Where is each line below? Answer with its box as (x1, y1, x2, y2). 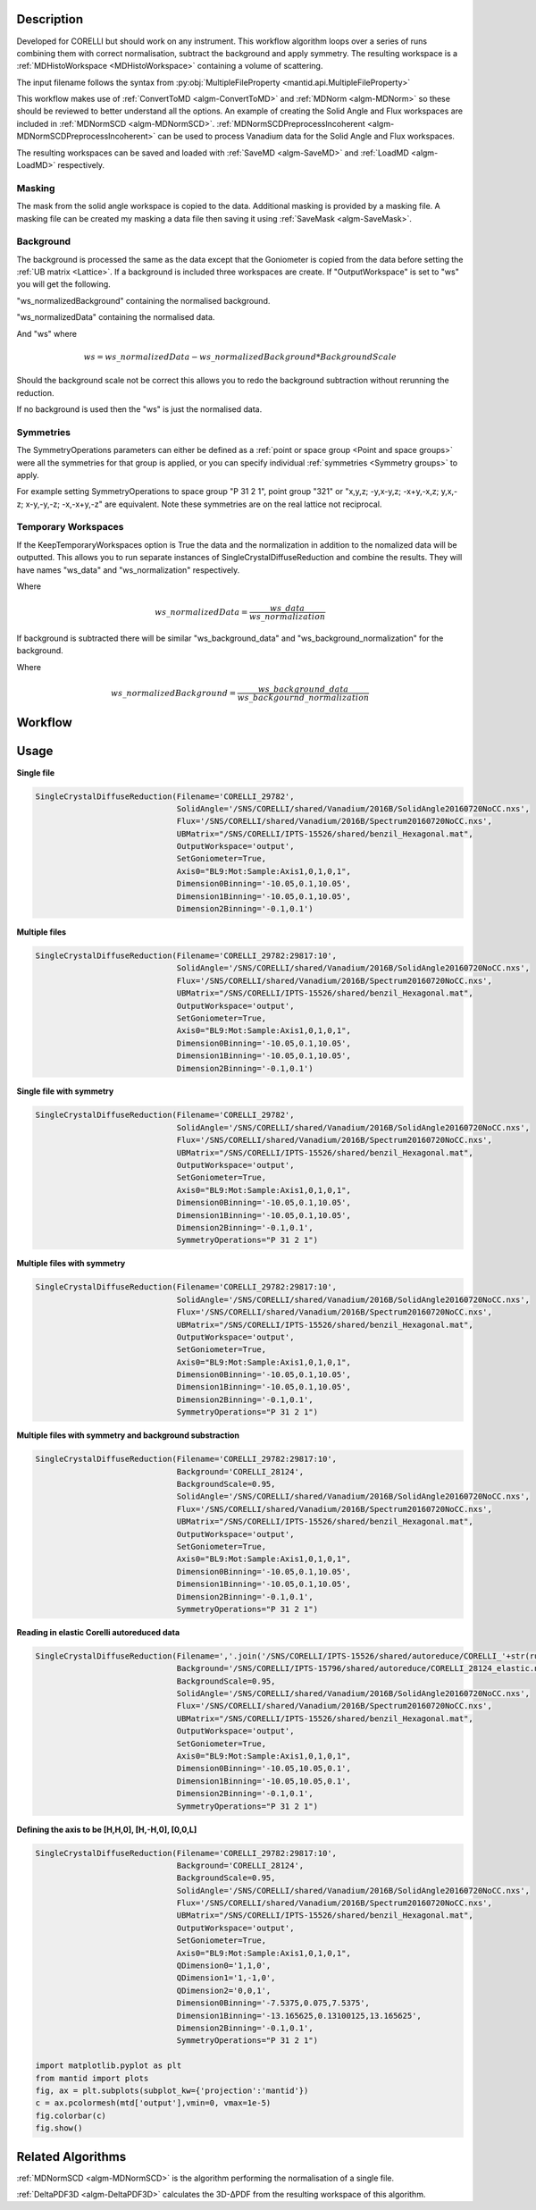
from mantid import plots (35, 2073, 149, 2083)
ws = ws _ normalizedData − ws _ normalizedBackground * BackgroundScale (83, 351, 398, 362)
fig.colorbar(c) (35, 2110, 107, 2121)
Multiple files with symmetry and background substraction (16, 1430, 240, 1441)
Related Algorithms (16, 2149, 127, 2164)
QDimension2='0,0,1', (176, 1985, 272, 1996)
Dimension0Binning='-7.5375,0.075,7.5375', (176, 1998, 371, 2008)
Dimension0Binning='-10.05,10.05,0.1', (176, 1763, 352, 1774)
